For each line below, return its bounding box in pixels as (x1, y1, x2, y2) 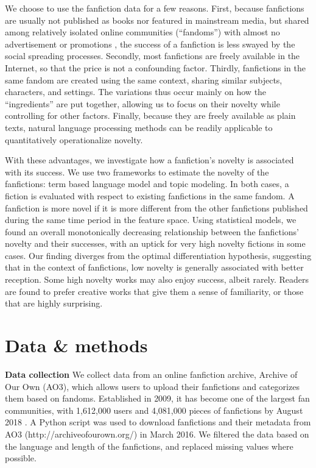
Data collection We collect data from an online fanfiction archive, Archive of (5, 367, 298, 380)
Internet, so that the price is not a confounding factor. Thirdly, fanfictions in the (5, 61, 306, 74)
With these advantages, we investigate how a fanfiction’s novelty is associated (5, 154, 294, 166)
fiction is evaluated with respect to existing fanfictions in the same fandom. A (5, 189, 295, 202)
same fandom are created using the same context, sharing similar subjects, (5, 73, 283, 86)
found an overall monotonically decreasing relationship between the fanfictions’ (5, 225, 299, 238)
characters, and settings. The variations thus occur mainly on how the (5, 85, 267, 98)
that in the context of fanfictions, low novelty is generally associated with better (5, 261, 304, 274)
